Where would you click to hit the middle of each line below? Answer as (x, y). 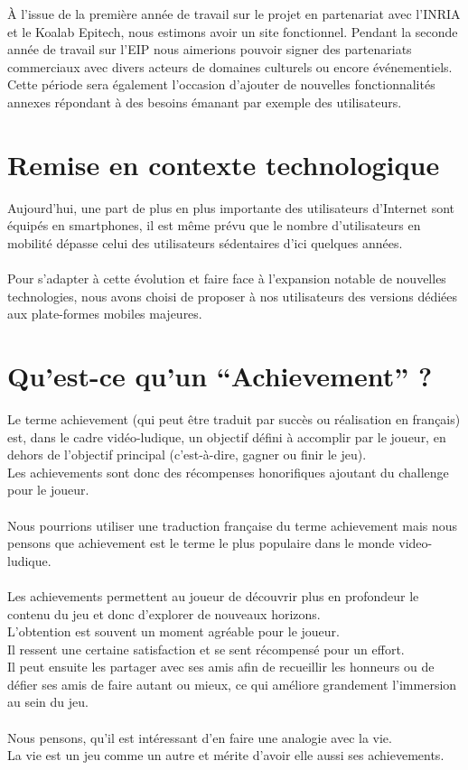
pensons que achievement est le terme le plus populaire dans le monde (201, 543)
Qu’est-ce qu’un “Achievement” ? (220, 376)
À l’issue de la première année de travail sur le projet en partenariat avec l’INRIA (234, 14)
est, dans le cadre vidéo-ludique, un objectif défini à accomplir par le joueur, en (227, 436)
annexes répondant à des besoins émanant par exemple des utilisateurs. (205, 102)
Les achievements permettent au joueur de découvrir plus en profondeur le (213, 595)
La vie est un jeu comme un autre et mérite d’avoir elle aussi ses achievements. (226, 755)
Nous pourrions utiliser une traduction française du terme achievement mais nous (233, 525)
